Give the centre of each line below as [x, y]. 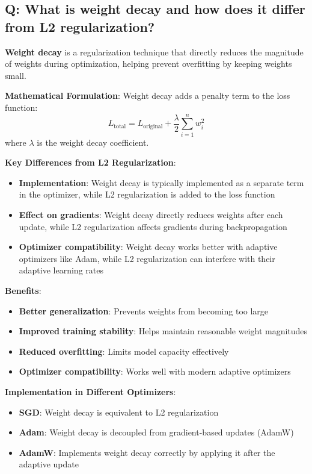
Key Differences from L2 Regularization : [90, 162]
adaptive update [49, 464]
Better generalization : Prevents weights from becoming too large [144, 310]
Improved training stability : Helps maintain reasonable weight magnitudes [163, 331]
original [153, 126]
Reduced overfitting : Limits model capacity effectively [124, 351]
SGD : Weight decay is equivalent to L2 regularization [119, 412]
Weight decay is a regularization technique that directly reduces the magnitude [154, 51]
